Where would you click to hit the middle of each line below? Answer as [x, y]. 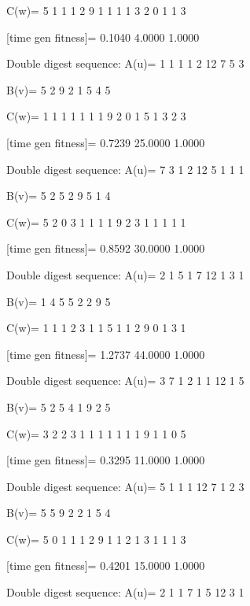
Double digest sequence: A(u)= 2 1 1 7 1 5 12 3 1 [125, 592]
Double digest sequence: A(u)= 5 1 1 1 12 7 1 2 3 [125, 486]
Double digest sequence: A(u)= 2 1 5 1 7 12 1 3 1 [125, 274]
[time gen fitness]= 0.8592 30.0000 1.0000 [106, 248]
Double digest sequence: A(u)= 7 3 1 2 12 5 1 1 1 [125, 169]
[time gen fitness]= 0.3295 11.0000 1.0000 [106, 460]
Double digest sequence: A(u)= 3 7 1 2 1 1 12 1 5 [125, 381]
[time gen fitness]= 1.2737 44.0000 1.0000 [106, 354]
